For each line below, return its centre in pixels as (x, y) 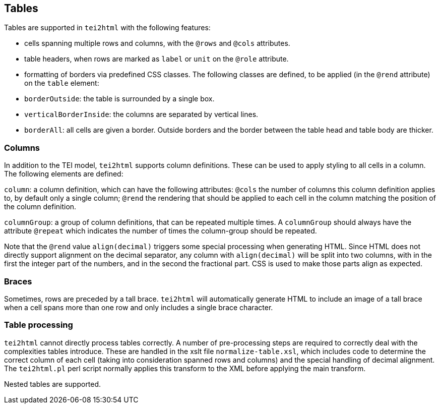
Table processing (39, 325)
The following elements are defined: (64, 174)
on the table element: (62, 83)
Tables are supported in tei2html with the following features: (107, 28)
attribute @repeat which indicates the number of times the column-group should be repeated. (161, 231)
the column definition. (40, 207)
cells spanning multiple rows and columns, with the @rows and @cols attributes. (157, 43)
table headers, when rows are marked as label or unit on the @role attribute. (156, 59)
